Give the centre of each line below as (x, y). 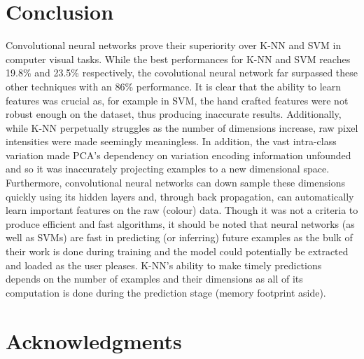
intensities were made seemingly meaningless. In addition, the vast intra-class (171, 141)
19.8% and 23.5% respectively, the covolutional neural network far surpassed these (182, 73)
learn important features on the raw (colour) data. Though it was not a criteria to (182, 210)
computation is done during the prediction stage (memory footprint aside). (166, 292)
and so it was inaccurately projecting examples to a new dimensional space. (168, 169)
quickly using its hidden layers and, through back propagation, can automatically (180, 196)
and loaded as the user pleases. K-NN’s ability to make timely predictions (164, 265)
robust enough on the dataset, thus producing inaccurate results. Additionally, (174, 114)
